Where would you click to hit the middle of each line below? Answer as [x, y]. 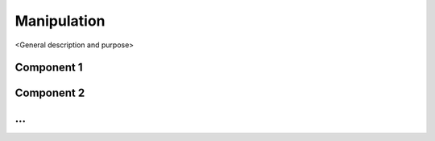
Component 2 [50, 93]
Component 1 [49, 68]
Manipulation [60, 21]
